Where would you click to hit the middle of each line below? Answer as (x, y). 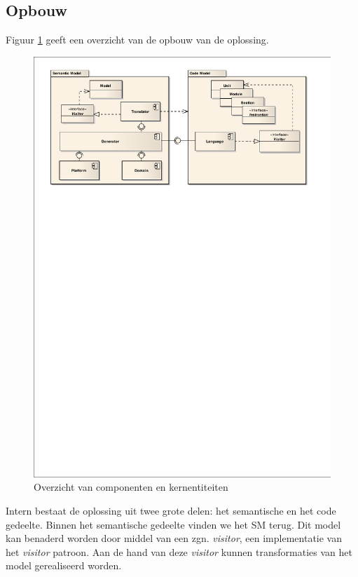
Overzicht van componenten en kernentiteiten (131, 487)
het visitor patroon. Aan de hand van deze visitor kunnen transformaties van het (179, 551)
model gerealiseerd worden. (64, 565)
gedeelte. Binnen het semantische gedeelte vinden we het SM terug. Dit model (173, 524)
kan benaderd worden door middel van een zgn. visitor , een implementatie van (174, 538)
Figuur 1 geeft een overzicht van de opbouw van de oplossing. (137, 40)
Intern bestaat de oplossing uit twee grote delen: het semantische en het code (171, 510)
